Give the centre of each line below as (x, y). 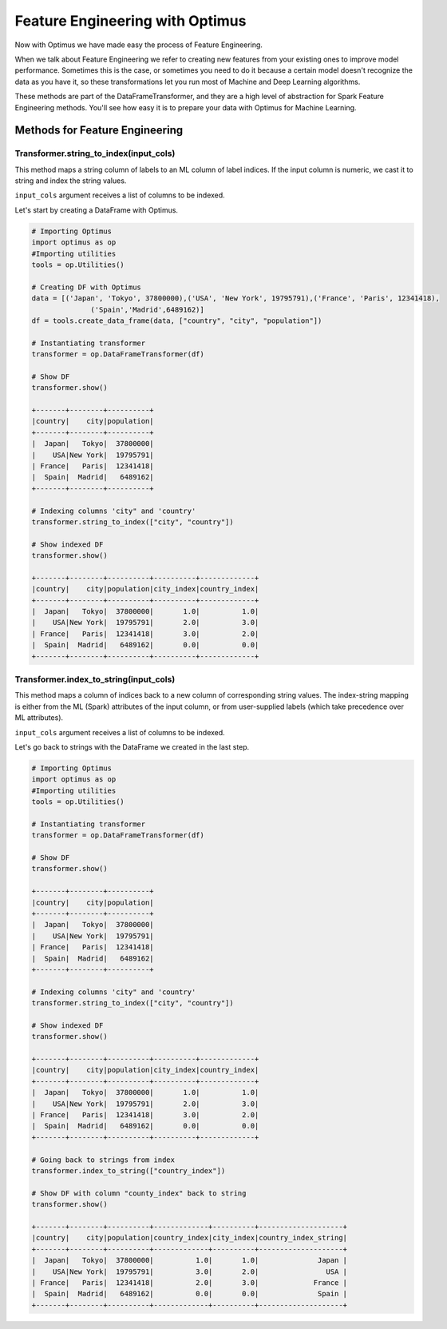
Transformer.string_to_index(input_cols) (95, 153)
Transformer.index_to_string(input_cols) (95, 679)
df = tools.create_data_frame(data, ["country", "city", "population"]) (177, 320)
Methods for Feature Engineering (99, 131)
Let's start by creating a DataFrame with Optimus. (97, 210)
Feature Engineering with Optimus (131, 21)
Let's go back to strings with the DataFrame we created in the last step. (132, 746)
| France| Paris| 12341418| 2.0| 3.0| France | (189, 1282)
